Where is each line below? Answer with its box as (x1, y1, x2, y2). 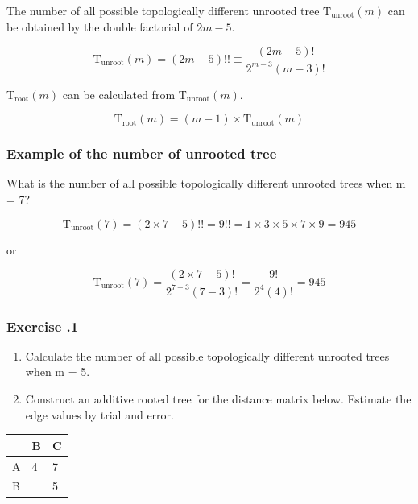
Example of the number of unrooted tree (6, 143, 277, 163)
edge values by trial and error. (25, 406, 174, 423)
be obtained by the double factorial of (6, 18, 193, 35)
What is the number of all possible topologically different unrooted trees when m (6, 175, 406, 192)
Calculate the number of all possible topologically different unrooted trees (25, 347, 390, 364)
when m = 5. (25, 363, 90, 380)
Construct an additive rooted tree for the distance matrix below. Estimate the (25, 390, 412, 407)
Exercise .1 (6, 316, 79, 336)
